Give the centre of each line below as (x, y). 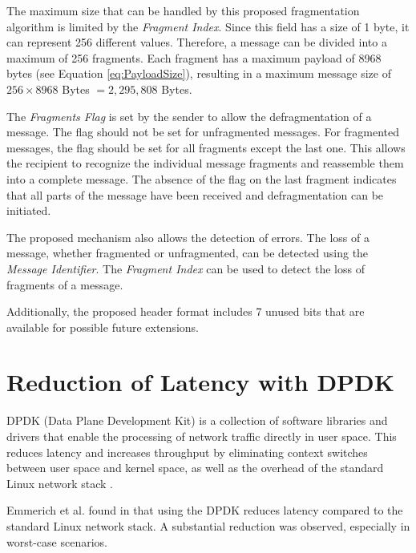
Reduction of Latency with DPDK (201, 382)
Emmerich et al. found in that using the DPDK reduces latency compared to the (205, 510)
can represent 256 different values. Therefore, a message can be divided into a (197, 42)
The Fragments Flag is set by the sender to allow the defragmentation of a (189, 116)
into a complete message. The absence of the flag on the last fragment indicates (202, 178)
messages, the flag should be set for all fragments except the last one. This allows (206, 147)
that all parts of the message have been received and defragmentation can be (195, 194)
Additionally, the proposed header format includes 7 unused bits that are (186, 311)
